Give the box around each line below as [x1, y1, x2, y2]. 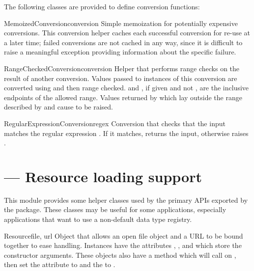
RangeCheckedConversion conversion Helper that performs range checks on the [4, 63, 240, 73]
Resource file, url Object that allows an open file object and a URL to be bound [4, 230, 243, 241]
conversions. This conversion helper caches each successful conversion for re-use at [4, 27, 251, 38]
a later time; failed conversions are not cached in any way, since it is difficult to [4, 37, 243, 47]
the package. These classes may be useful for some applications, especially [4, 204, 226, 215]
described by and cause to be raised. [4, 102, 113, 112]
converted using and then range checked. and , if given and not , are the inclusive [4, 82, 249, 93]
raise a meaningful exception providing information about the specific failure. [4, 47, 236, 57]
